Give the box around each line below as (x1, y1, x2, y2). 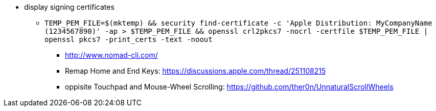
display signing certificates (24, 3, 114, 11)
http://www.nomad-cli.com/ (65, 51, 158, 59)
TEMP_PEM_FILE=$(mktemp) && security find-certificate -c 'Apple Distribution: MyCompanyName (44, 19, 432, 27)
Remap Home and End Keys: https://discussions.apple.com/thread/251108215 (65, 66, 326, 75)
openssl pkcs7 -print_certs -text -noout (44, 35, 213, 43)
